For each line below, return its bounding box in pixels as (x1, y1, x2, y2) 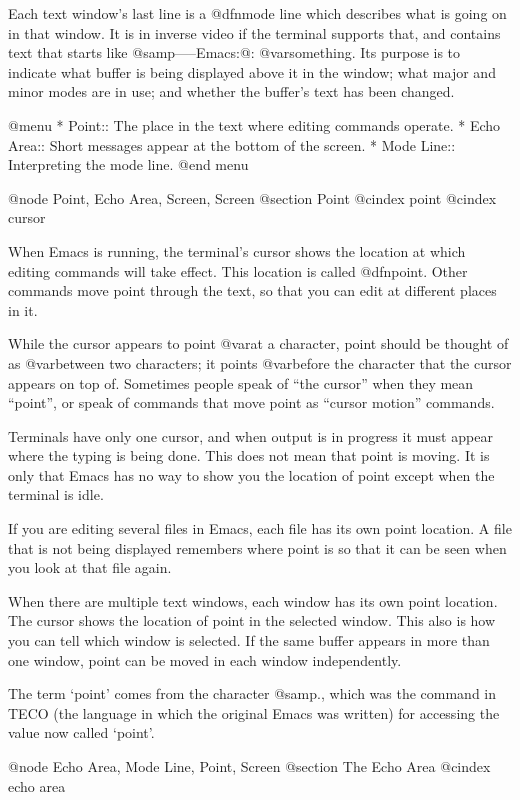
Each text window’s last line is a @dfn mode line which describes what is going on (8, 3, 507, 23)
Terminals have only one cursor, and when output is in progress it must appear (8, 425, 493, 446)
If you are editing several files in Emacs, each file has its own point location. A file (8, 518, 512, 539)
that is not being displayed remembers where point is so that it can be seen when (8, 537, 507, 558)
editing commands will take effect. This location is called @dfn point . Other (8, 260, 468, 281)
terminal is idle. (8, 484, 104, 505)
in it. (8, 299, 38, 320)
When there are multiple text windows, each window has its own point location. (8, 590, 498, 611)
